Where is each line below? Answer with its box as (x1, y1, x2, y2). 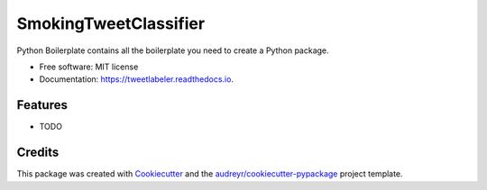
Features (16, 97, 68, 113)
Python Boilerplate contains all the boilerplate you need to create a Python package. (16, 45, 329, 56)
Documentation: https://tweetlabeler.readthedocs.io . (39, 74, 234, 85)
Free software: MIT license (39, 61, 139, 72)
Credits (16, 145, 60, 160)
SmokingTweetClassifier (16, 14, 206, 33)
